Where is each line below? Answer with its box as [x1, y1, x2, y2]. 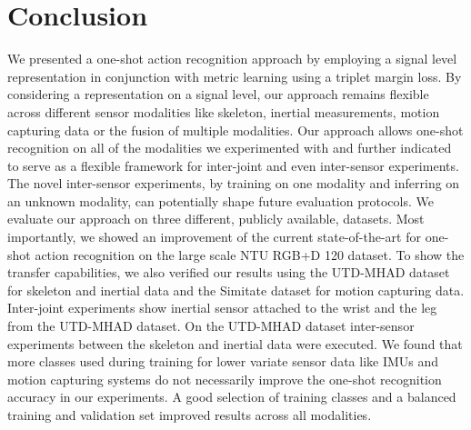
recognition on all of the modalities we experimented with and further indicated [7, 138, 452, 157]
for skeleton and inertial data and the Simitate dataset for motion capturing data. [7, 280, 465, 299]
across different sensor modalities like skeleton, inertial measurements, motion [7, 102, 440, 121]
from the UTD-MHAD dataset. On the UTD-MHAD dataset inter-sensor [7, 316, 415, 335]
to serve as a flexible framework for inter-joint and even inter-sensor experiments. [7, 155, 459, 175]
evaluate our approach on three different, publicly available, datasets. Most [7, 209, 425, 228]
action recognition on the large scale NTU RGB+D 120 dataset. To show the [35, 245, 465, 264]
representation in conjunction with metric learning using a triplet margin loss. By [7, 66, 462, 85]
